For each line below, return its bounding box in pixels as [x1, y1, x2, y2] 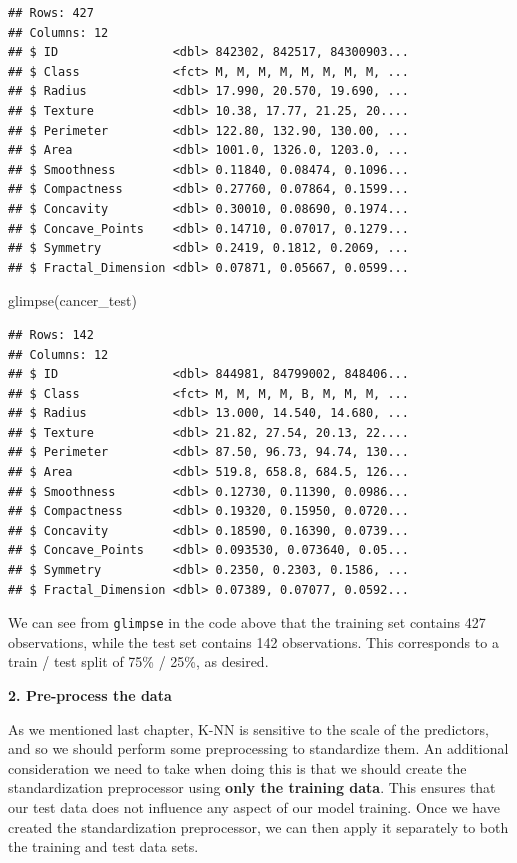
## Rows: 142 [8, 327, 94, 342]
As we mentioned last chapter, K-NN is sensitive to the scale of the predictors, [8, 718, 489, 739]
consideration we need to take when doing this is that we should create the [8, 757, 467, 778]
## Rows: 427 [8, 6, 94, 20]
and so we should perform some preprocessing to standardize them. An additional [8, 738, 509, 759]
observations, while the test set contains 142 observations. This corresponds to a [8, 631, 499, 652]
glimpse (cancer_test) [8, 290, 137, 311]
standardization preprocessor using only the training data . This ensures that [8, 777, 496, 798]
